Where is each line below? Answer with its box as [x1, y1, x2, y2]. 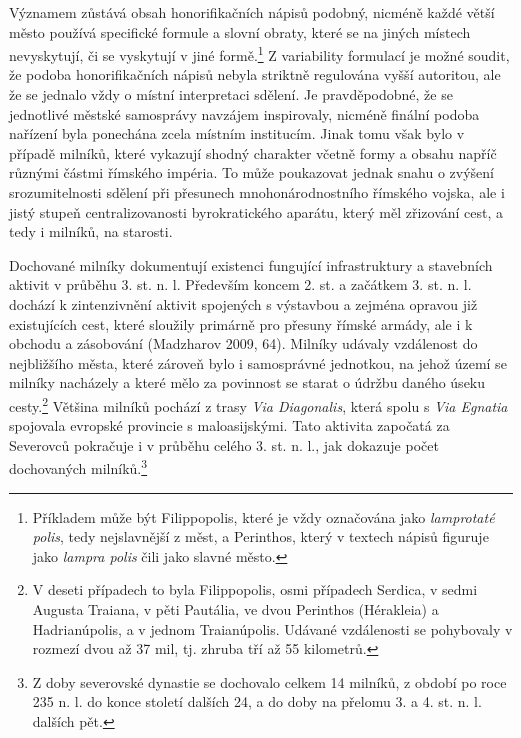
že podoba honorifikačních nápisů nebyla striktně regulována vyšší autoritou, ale [9, 64, 501, 85]
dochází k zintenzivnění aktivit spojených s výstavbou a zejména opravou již [9, 293, 478, 314]
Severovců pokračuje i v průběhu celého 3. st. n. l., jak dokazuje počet [9, 434, 439, 455]
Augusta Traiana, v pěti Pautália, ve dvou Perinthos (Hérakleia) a [32, 599, 439, 619]
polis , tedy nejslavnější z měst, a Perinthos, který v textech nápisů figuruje [32, 526, 489, 547]
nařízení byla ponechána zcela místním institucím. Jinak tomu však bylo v [9, 123, 465, 144]
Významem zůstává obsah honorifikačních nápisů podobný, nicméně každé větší [9, 2, 495, 22]
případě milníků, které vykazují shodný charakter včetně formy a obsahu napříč [9, 142, 497, 163]
